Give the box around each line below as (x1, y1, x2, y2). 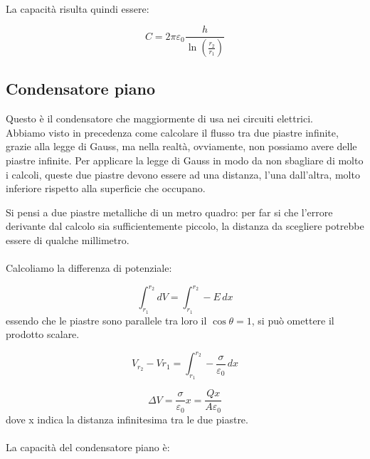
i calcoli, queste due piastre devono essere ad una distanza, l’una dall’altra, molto (6, 167, 360, 181)
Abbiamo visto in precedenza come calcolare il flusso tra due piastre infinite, (6, 125, 339, 139)
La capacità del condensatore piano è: (6, 440, 170, 455)
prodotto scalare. (6, 327, 80, 342)
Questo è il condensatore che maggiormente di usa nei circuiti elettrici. (6, 111, 314, 126)
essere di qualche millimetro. (6, 233, 129, 248)
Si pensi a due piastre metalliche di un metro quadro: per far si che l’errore (6, 204, 333, 219)
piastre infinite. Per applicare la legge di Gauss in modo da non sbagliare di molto (6, 153, 364, 168)
